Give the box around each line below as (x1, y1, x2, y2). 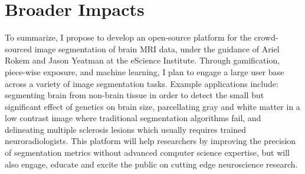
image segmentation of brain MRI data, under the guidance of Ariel (34, 42, 280, 55)
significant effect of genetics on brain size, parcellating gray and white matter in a (5, 100, 300, 112)
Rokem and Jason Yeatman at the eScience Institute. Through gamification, (5, 54, 280, 66)
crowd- (254, 31, 278, 43)
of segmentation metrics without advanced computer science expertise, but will (5, 146, 290, 159)
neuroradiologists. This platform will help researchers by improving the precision (5, 135, 296, 147)
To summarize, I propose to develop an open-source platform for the (5, 31, 252, 43)
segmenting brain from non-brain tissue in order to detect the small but (5, 89, 264, 101)
